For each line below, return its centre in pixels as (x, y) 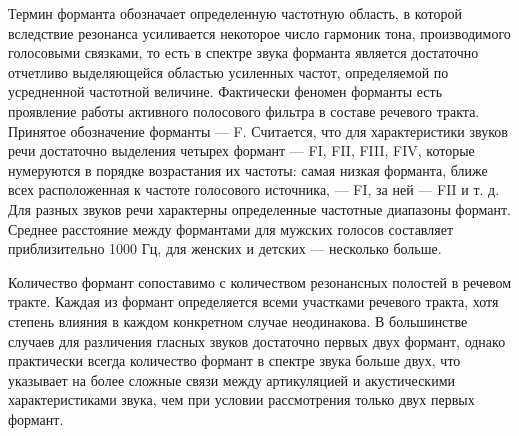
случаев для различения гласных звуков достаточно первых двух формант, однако (257, 340)
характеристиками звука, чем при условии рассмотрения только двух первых (241, 399)
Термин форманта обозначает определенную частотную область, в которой (235, 13)
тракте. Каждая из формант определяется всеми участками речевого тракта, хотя (253, 301)
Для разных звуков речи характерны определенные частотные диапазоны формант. (259, 208)
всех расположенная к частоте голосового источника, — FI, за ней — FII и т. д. (254, 189)
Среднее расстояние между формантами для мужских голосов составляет (231, 228)
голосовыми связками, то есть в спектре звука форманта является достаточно (243, 52)
